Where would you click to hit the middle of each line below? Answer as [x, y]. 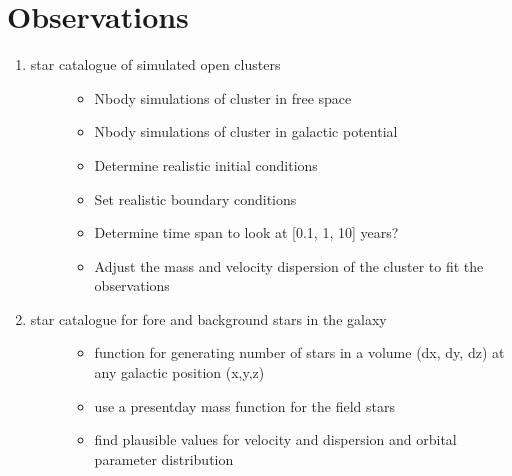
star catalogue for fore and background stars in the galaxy [208, 318]
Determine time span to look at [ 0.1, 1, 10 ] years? [246, 232]
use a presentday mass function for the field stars [244, 405]
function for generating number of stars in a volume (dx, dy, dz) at [299, 352]
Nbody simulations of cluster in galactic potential [246, 131]
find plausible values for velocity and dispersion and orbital [275, 439]
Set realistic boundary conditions [195, 198]
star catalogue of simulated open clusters [155, 64]
